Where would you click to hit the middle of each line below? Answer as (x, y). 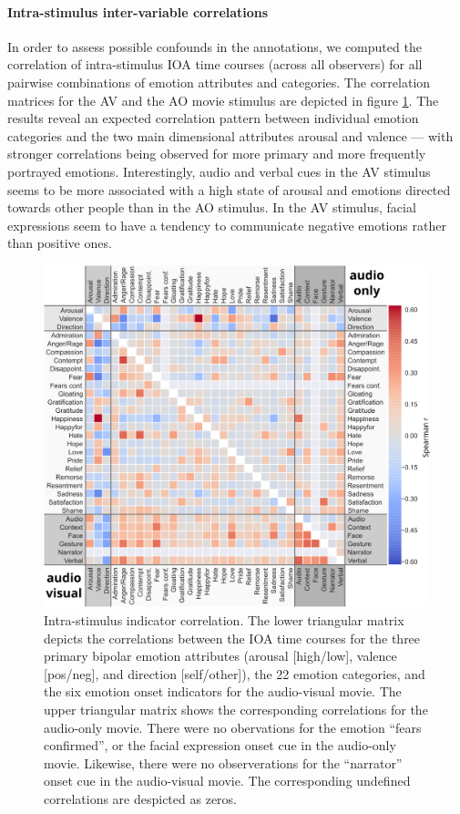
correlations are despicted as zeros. (140, 799)
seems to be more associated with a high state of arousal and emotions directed (229, 189)
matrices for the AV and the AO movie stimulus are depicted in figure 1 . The (223, 100)
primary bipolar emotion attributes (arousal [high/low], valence (220, 656)
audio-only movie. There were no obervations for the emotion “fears (233, 727)
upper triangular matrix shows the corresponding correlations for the (236, 710)
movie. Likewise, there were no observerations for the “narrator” (223, 762)
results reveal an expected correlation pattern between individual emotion (213, 118)
